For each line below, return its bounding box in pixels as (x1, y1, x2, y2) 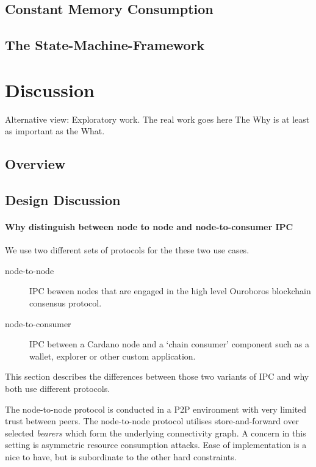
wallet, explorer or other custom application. (29, 349, 196, 362)
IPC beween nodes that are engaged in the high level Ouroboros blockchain (29, 284, 311, 297)
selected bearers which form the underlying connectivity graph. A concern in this (5, 426, 306, 439)
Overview (5, 154, 66, 173)
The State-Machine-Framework (5, 35, 205, 54)
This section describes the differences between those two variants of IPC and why (5, 370, 309, 383)
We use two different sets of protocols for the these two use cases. (5, 244, 250, 256)
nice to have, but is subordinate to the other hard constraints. (5, 450, 237, 463)
